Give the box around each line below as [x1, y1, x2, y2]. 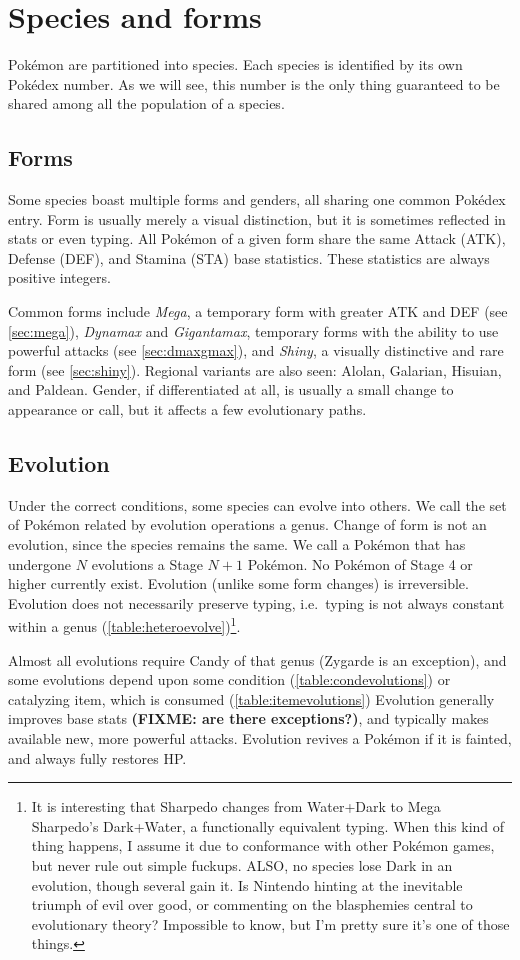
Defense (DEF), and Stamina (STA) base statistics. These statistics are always [8, 247, 490, 268]
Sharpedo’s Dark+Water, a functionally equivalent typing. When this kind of [31, 815, 505, 836]
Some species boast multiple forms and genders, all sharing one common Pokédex [8, 189, 506, 210]
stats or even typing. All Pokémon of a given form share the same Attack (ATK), [8, 228, 506, 249]
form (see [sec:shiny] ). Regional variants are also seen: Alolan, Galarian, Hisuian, [8, 359, 502, 380]
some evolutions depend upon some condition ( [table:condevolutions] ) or [8, 669, 451, 690]
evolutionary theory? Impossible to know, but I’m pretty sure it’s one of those [31, 913, 510, 934]
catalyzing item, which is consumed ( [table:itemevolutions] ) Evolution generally [8, 688, 495, 709]
